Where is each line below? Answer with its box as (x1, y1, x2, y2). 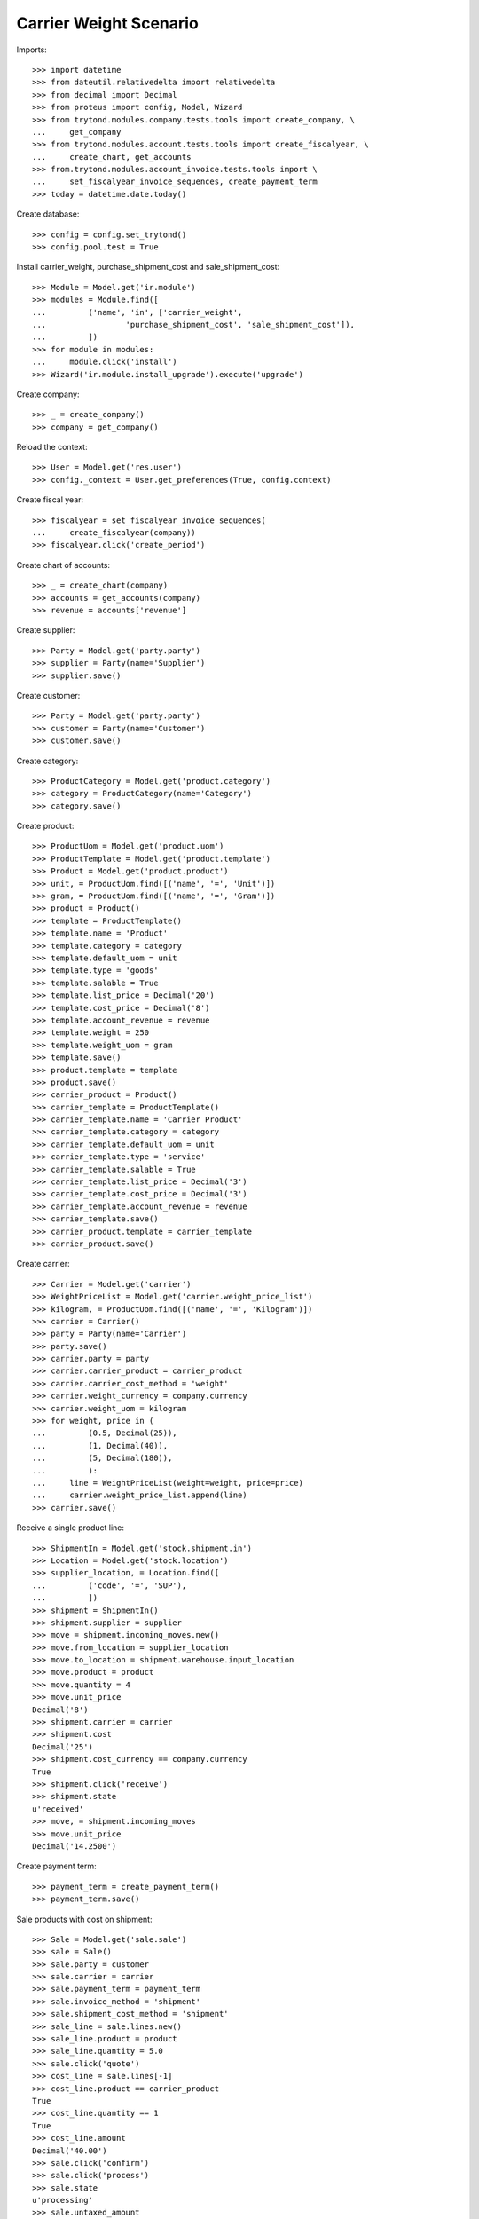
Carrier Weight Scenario (16, 13, 199, 33)
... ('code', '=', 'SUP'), (32, 1580, 187, 1591)
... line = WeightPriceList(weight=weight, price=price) (32, 1478, 303, 1488)
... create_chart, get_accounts (32, 152, 192, 162)
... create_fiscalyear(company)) (32, 528, 197, 538)
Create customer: (16, 690, 81, 700)
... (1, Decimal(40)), (32, 1441, 169, 1450)
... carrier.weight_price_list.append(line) (32, 1490, 247, 1500)
